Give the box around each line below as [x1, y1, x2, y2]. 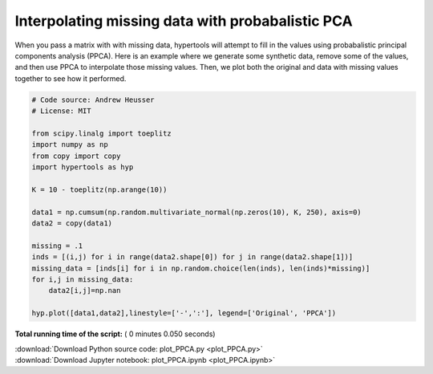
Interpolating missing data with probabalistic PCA [14, 12, 353, 30]
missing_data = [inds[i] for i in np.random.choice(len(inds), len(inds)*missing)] [31, 263, 370, 273]
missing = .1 [31, 241, 83, 250]
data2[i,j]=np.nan [48, 286, 121, 295]
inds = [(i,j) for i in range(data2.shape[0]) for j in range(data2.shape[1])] [31, 253, 354, 262]
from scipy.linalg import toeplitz [31, 128, 172, 138]
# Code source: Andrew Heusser [31, 95, 156, 104]
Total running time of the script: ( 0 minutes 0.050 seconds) [14, 329, 216, 339]
